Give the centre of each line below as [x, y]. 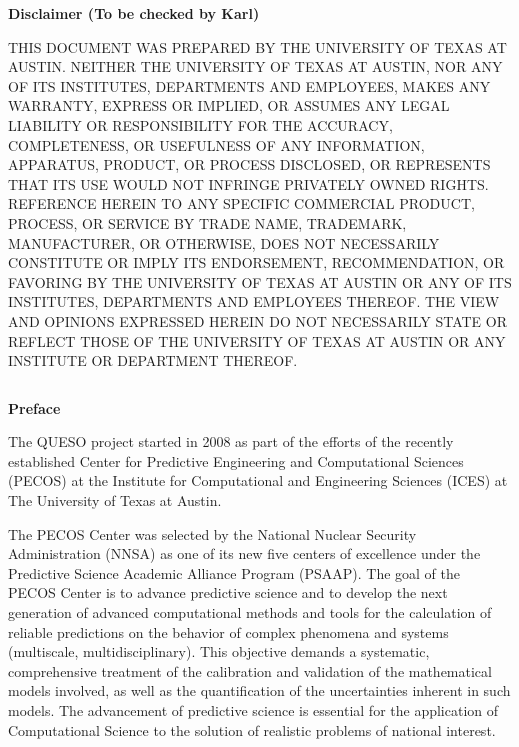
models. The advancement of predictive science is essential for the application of [253, 710]
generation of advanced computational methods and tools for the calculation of [250, 612]
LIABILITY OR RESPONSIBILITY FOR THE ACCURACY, [200, 124]
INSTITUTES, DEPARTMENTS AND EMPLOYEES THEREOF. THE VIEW [254, 301]
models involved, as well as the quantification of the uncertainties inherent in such [259, 690]
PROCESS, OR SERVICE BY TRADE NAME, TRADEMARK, [207, 222]
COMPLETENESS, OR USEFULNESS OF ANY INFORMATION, [216, 144]
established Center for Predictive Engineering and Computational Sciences [236, 460]
